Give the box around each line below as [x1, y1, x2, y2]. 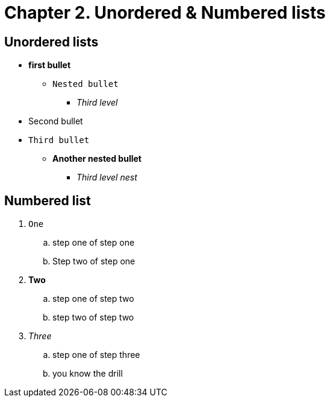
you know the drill [52, 368, 123, 379]
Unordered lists [4, 34, 99, 49]
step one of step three [52, 349, 140, 360]
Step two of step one [52, 256, 135, 267]
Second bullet [28, 116, 83, 127]
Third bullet [28, 135, 90, 145]
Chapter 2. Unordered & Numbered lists [4, 2, 326, 23]
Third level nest [76, 172, 137, 183]
